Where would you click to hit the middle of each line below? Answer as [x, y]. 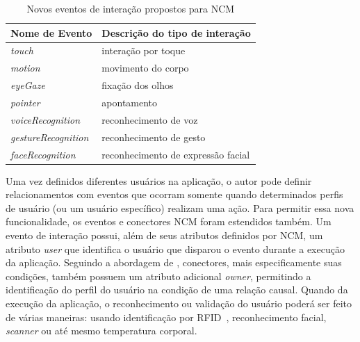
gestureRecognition [50, 137]
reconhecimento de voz [150, 119]
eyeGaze [28, 85]
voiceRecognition [46, 119]
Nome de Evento [51, 32]
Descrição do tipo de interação [176, 32]
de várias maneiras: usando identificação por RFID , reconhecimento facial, [166, 317]
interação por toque [144, 50]
